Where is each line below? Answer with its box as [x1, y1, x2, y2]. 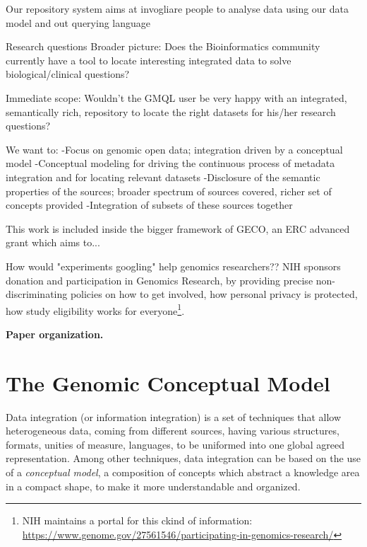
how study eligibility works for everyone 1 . [6, 301, 185, 318]
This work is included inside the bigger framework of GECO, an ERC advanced [6, 221, 350, 236]
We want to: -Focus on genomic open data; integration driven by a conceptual [6, 142, 343, 156]
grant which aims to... [6, 235, 100, 250]
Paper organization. [6, 326, 104, 341]
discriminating [6, 287, 68, 301]
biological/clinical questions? [6, 67, 130, 81]
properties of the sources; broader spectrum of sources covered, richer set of [6, 183, 332, 198]
